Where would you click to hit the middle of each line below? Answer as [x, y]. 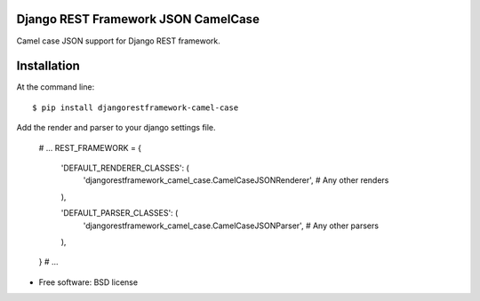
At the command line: [56, 87]
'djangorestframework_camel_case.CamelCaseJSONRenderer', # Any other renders [236, 180]
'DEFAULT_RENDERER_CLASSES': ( [125, 168]
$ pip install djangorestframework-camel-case [136, 107]
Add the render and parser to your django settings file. [116, 128]
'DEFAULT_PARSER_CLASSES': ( [120, 213]
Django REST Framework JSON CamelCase [138, 19]
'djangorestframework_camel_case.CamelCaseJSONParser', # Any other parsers [231, 226]
